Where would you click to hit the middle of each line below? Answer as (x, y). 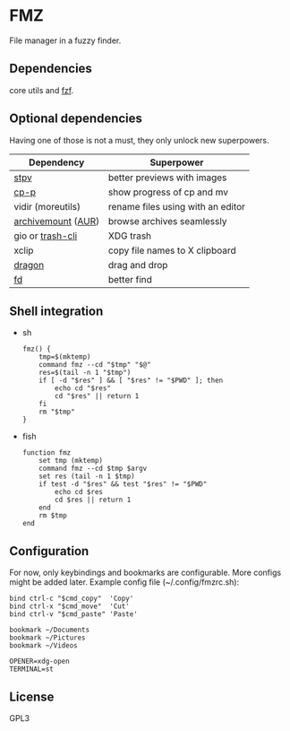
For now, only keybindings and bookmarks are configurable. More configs (145, 573)
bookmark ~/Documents (50, 630)
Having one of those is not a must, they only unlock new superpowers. (139, 140)
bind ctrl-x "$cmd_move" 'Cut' (69, 606)
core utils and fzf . (42, 90)
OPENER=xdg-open (39, 661)
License (32, 696)
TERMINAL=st (31, 669)
